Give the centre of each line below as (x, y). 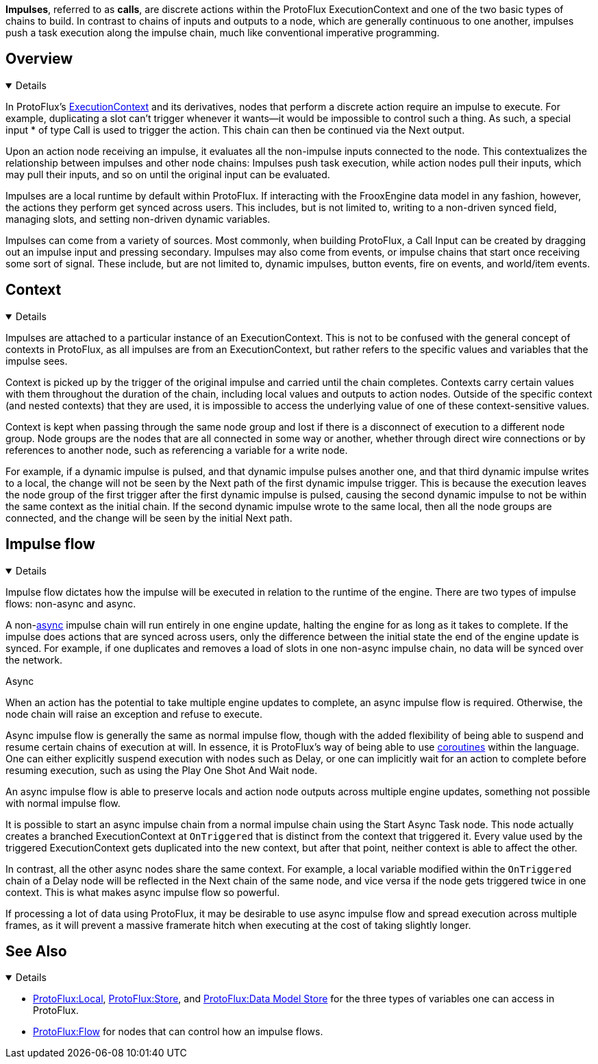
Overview (39, 59)
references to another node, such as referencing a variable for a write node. (177, 450)
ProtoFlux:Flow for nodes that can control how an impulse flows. (178, 1032)
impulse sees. (37, 361)
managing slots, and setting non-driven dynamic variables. (138, 219)
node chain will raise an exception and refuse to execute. (134, 714)
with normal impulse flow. (63, 803)
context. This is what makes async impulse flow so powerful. (143, 892)
